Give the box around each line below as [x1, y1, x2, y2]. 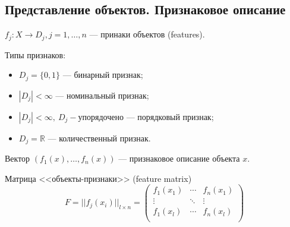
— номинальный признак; [55, 89, 149, 101]
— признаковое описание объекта [118, 152, 240, 165]
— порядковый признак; [126, 110, 214, 122]
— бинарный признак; [62, 68, 143, 81]
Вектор [5, 152, 30, 165]
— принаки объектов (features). [89, 28, 205, 40]
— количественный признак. [48, 131, 151, 144]
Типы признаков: [5, 48, 66, 61]
